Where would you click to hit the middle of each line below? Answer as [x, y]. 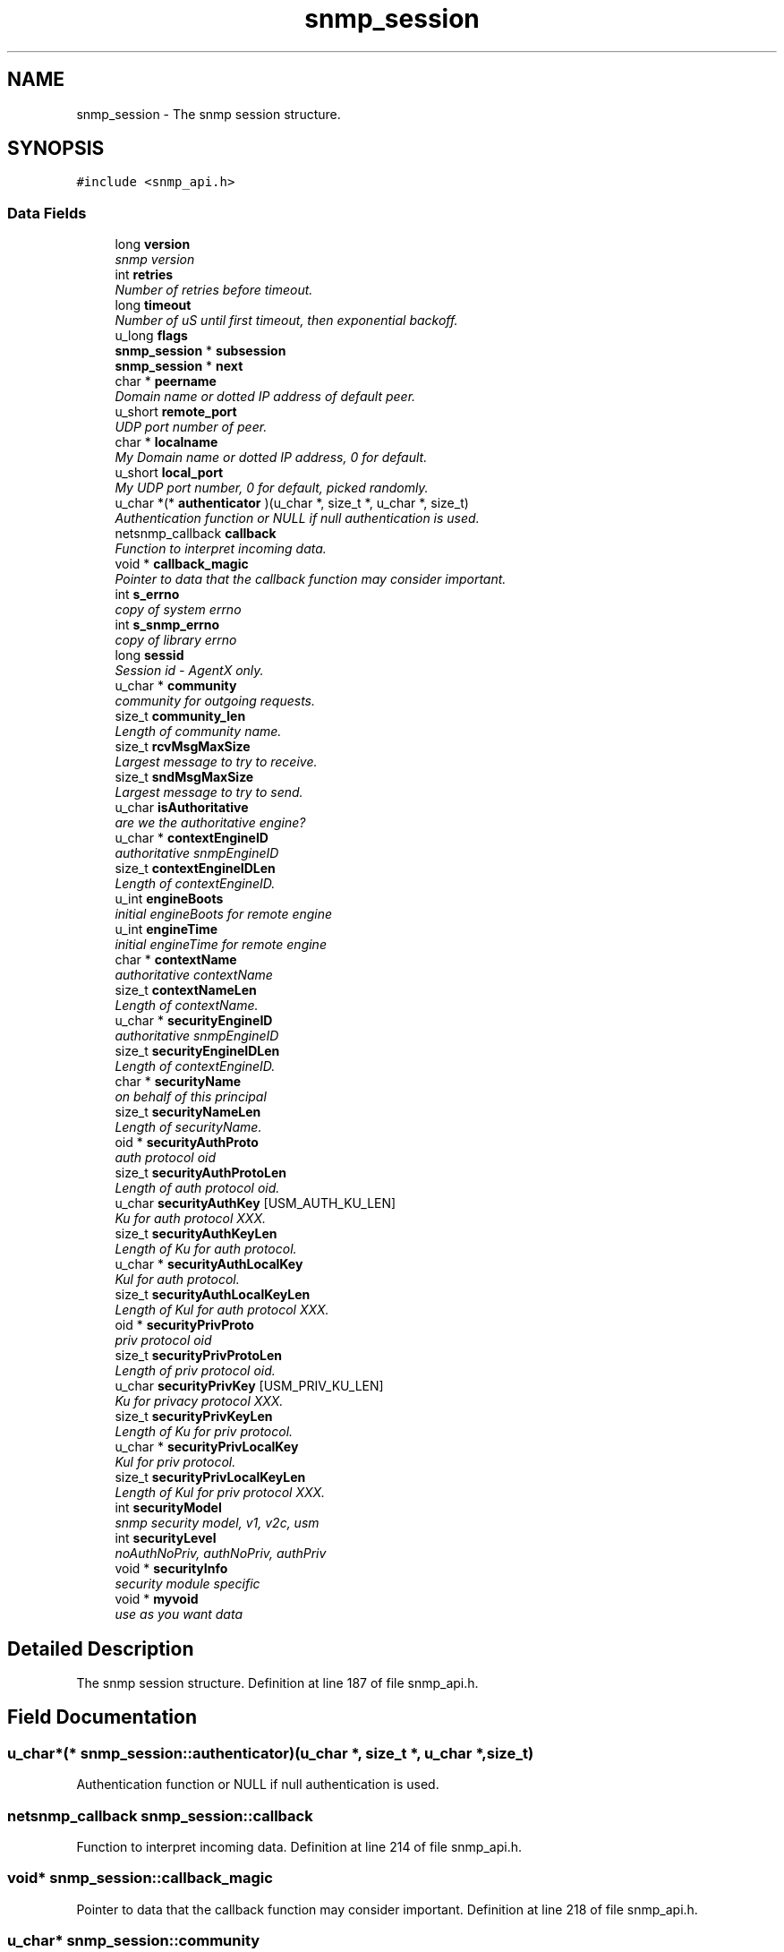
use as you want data [179, 1614]
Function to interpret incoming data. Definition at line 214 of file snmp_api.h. [299, 1847]
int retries [144, 275]
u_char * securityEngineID [194, 1021]
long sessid [149, 655]
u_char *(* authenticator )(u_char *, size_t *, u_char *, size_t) [292, 503]
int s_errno [147, 595]
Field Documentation [102, 1717]
